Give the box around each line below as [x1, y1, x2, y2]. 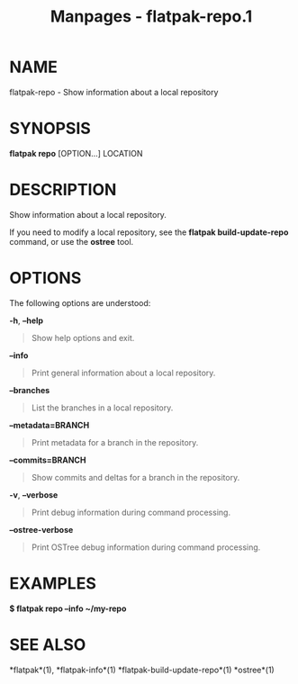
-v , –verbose [9, 489, 59, 500]
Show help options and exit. [31, 332, 135, 343]
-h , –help [9, 315, 43, 326]
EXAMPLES [9, 573, 96, 593]
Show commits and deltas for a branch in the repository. [31, 472, 240, 482]
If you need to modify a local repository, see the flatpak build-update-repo [9, 227, 289, 238]
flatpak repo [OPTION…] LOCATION [9, 148, 143, 158]
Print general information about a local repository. [31, 367, 216, 378]
